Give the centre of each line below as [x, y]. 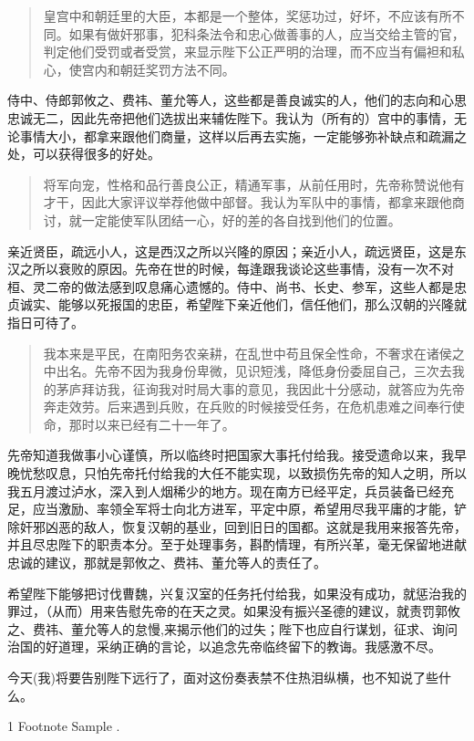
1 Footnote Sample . [64, 726]
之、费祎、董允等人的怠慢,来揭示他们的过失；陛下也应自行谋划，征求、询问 [232, 628]
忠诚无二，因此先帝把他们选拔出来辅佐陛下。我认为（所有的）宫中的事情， [231, 117]
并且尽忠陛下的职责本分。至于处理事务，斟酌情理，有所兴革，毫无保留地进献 [237, 544]
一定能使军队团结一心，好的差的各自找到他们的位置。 [241, 219]
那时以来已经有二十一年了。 [152, 424]
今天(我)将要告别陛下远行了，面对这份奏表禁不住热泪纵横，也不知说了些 [223, 677]
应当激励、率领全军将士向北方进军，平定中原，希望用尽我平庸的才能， [243, 509]
